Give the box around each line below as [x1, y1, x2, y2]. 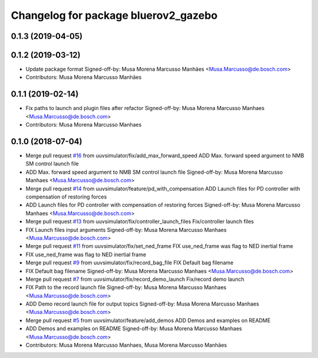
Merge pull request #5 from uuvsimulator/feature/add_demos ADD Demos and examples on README [25, 317, 271, 324]
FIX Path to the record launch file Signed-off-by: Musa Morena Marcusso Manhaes [25, 284, 227, 291]
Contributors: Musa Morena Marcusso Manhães [25, 74, 142, 81]
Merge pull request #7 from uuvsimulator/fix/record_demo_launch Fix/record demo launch [25, 276, 244, 283]
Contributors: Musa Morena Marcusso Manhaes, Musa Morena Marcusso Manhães [25, 342, 227, 349]
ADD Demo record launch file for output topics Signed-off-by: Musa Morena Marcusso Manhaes [25, 300, 259, 307]
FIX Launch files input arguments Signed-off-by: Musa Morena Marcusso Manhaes [25, 226, 227, 233]
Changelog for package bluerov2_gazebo [11, 9, 218, 22]
